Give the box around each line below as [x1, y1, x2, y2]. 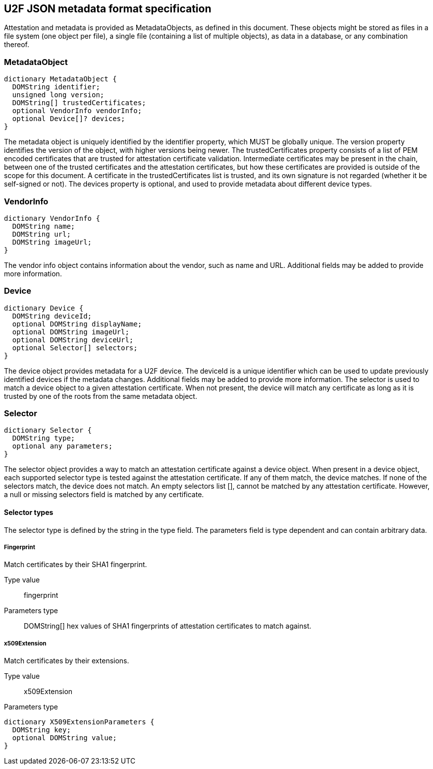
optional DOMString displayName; [12, 320, 142, 328]
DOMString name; [12, 222, 75, 230]
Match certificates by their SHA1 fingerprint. [4, 560, 147, 569]
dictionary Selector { [4, 426, 92, 435]
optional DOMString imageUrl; [12, 327, 129, 336]
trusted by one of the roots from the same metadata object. [4, 391, 197, 400]
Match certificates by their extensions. [4, 656, 129, 665]
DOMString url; [12, 230, 71, 238]
